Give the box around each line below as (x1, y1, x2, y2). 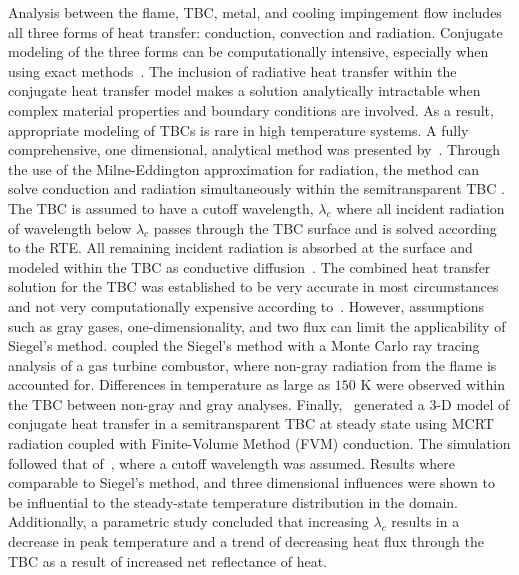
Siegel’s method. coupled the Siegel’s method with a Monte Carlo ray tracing (8, 335, 480, 356)
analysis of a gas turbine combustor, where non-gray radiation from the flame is (8, 354, 497, 375)
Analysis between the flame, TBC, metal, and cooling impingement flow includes (8, 2, 502, 22)
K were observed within (360, 374, 505, 395)
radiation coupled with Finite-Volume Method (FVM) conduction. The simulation (8, 433, 511, 454)
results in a (391, 511, 460, 532)
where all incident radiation (336, 197, 505, 218)
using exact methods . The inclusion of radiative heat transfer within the (8, 60, 457, 81)
